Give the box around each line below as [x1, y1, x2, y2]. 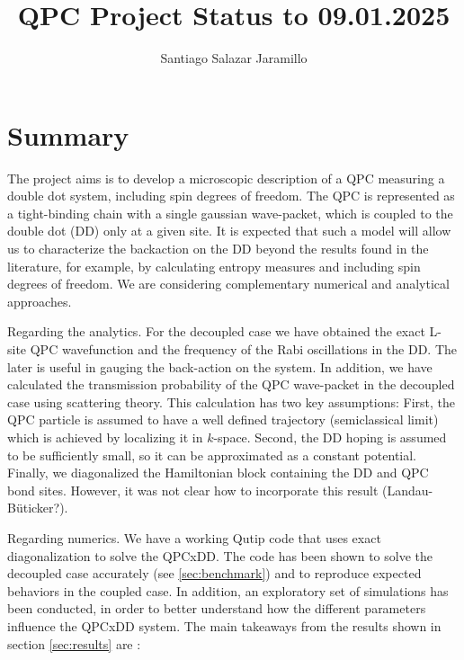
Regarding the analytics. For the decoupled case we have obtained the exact [7, 322, 425, 341]
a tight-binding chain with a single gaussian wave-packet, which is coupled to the [7, 203, 453, 222]
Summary [7, 116, 129, 153]
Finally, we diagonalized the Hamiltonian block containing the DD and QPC [7, 463, 429, 482]
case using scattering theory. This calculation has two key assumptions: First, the [7, 392, 455, 411]
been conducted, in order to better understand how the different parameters [7, 599, 426, 618]
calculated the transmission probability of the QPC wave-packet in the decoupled [7, 375, 455, 394]
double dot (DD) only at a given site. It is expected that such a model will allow [7, 221, 451, 240]
